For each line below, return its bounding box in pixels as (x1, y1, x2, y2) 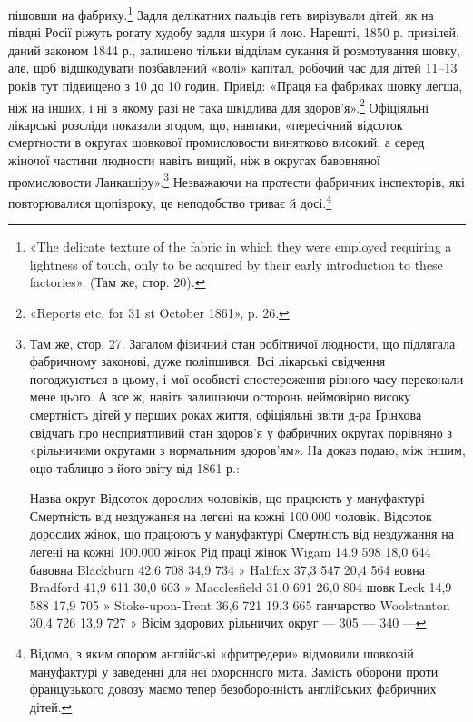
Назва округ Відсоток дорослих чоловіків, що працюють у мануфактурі (29, 489, 425, 508)
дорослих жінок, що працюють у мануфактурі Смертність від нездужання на (29, 524, 454, 543)
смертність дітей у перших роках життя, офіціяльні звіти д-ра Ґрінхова (29, 404, 422, 423)
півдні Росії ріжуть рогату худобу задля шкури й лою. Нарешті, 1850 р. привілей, (8, 23, 459, 42)
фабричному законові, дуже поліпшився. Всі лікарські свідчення (29, 351, 386, 371)
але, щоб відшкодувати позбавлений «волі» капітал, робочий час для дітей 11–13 (8, 58, 458, 77)
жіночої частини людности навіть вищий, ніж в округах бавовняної (8, 151, 380, 170)
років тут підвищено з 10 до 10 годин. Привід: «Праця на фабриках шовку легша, (8, 76, 463, 95)
